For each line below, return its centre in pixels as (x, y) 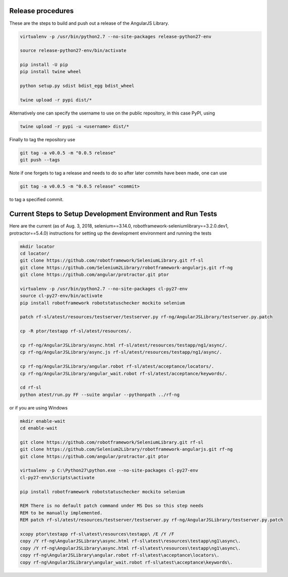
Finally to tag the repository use (42, 139)
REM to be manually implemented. (61, 513)
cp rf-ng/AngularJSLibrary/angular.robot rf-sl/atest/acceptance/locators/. (117, 366)
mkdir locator (37, 246)
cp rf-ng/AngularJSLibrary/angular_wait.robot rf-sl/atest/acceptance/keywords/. (124, 373)
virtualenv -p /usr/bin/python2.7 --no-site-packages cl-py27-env (104, 288)
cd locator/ (35, 253)
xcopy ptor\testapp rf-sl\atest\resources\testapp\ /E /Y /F (97, 534)
